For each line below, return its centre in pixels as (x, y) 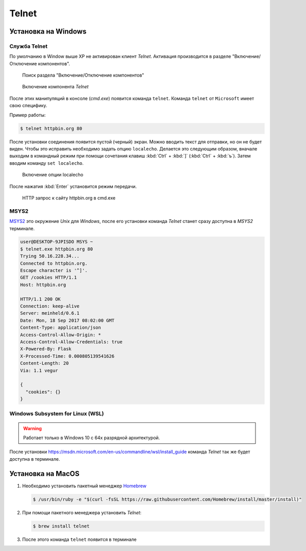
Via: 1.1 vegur (39, 370)
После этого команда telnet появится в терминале (80, 539)
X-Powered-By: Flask (46, 349)
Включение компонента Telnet (55, 87)
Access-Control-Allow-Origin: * (61, 335)
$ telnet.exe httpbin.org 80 (57, 249)
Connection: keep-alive (50, 306)
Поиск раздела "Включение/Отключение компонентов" (83, 75)
